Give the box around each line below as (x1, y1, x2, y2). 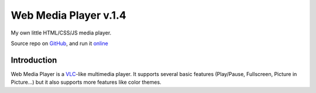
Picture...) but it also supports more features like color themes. (11, 79, 162, 86)
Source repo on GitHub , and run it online (11, 40, 108, 47)
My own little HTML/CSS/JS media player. (11, 29, 112, 36)
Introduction (11, 55, 57, 65)
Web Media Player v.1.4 (11, 9, 126, 22)
